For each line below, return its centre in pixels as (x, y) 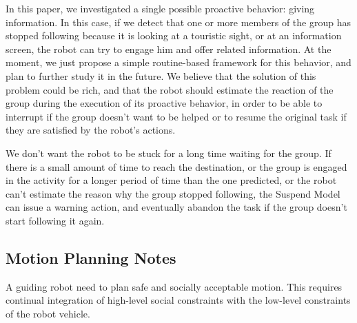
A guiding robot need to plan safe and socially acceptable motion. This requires (174, 286)
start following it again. (55, 220)
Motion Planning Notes (91, 257)
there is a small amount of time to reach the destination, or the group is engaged (176, 166)
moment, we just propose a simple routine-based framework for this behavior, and (178, 62)
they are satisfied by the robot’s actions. (91, 130)
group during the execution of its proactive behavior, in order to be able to (164, 103)
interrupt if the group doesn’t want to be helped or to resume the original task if (176, 116)
